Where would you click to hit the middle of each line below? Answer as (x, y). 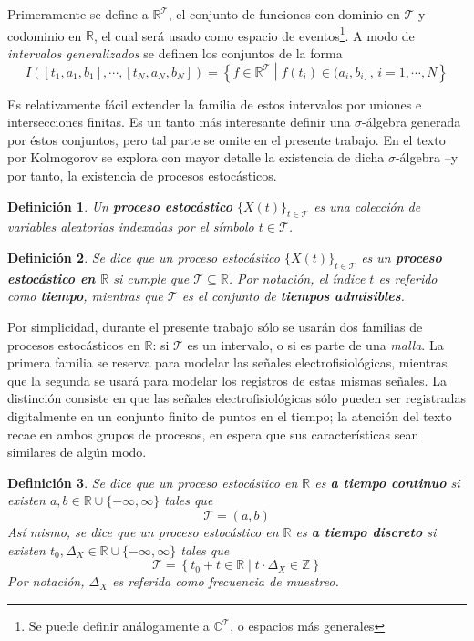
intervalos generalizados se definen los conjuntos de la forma (175, 52)
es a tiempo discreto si (366, 531)
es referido (408, 278)
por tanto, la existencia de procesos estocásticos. (142, 176)
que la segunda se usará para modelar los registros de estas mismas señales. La (227, 380)
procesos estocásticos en (74, 344)
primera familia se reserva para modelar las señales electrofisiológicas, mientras (227, 362)
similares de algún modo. (77, 452)
